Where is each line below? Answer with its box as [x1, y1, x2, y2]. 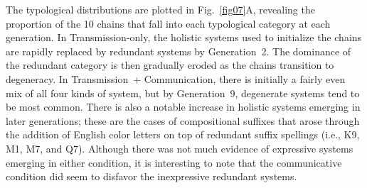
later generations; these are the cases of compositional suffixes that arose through [6, 113, 360, 128]
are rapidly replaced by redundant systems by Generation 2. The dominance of [6, 43, 351, 58]
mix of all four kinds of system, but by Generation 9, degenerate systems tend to [6, 85, 360, 100]
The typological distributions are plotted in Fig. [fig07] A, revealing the [6, 2, 315, 16]
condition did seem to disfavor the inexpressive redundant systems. [6, 169, 297, 184]
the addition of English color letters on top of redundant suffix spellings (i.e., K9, [6, 127, 360, 142]
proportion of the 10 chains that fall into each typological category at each [6, 16, 331, 31]
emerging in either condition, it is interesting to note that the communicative [6, 155, 342, 170]
